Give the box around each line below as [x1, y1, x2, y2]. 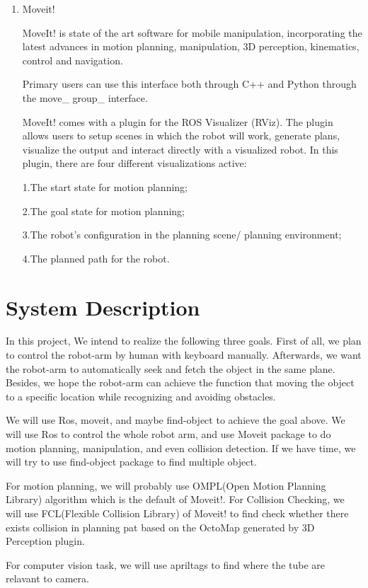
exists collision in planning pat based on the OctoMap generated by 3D [6, 519, 315, 534]
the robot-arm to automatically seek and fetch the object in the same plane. [6, 361, 335, 376]
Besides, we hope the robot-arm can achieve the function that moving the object [6, 375, 355, 390]
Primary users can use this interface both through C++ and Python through [22, 76, 357, 91]
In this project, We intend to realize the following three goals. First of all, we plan [6, 333, 362, 348]
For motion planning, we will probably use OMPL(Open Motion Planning [6, 478, 326, 492]
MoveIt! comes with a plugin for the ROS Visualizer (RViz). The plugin [22, 114, 333, 129]
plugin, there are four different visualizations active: [22, 156, 247, 171]
